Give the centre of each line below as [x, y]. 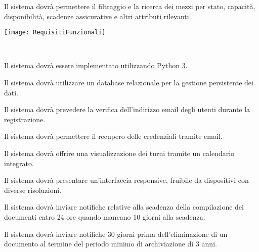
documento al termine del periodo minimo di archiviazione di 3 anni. [111, 244]
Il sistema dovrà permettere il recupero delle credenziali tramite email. [113, 136]
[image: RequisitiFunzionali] [55, 33]
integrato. [19, 163]
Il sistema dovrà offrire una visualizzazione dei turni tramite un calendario [119, 153]
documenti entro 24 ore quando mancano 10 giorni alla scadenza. [105, 216]
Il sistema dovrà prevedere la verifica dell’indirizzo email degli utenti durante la [127, 109]
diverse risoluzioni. [33, 190]
